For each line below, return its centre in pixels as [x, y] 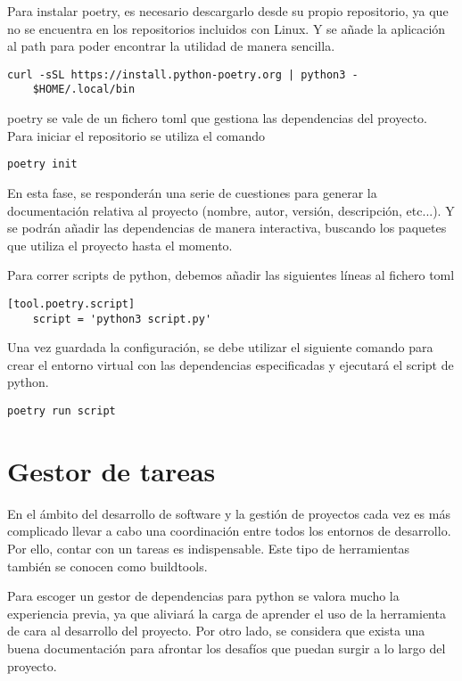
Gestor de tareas [111, 470]
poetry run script [62, 411]
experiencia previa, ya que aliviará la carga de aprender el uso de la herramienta [227, 613]
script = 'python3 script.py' [122, 319]
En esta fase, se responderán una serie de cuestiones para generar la [192, 192]
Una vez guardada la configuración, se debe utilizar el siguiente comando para [220, 347]
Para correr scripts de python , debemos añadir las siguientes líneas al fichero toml [231, 275]
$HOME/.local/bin [84, 90]
